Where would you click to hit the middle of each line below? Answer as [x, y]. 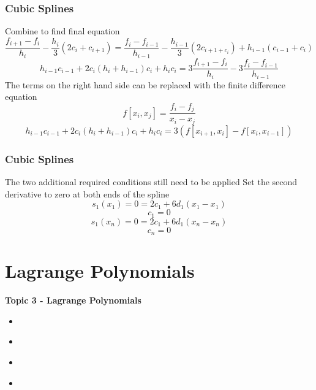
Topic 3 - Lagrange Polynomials [73, 300]
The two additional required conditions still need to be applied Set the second [151, 182]
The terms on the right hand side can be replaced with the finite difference [145, 84]
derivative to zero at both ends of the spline [87, 193]
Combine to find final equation [62, 31]
